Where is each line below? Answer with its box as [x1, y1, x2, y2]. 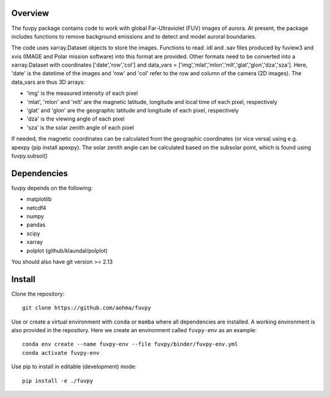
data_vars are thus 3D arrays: [11, 78, 86, 86]
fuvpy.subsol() [11, 152, 48, 159]
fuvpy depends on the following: [11, 184, 93, 191]
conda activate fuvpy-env [22, 349, 100, 356]
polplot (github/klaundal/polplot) [26, 247, 108, 254]
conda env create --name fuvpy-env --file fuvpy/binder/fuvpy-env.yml [22, 341, 238, 348]
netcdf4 [26, 204, 46, 211]
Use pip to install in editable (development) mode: [11, 363, 137, 370]
